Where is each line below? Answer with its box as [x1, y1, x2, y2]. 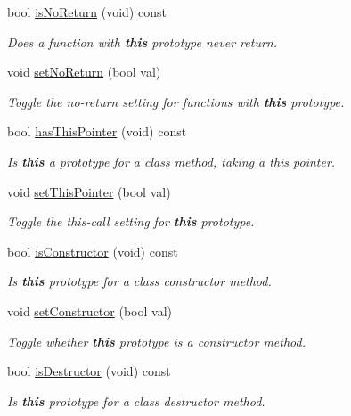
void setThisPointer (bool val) [7, 182, 171, 200]
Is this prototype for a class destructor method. [7, 391, 265, 410]
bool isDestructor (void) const [7, 362, 171, 380]
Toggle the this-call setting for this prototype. [7, 212, 255, 231]
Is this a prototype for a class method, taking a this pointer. [7, 151, 336, 170]
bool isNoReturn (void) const [7, 3, 167, 20]
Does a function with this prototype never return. [7, 32, 277, 51]
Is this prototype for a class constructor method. [7, 272, 272, 290]
